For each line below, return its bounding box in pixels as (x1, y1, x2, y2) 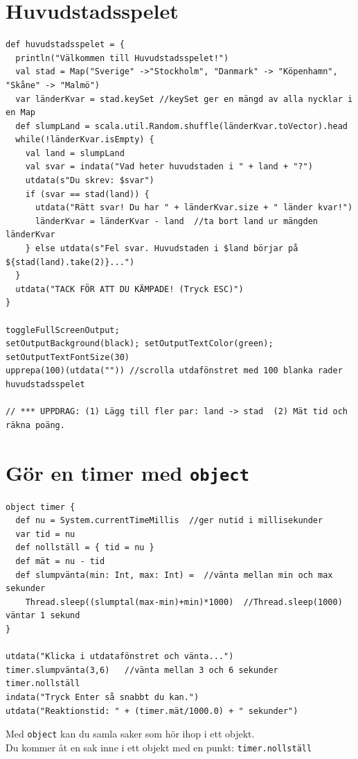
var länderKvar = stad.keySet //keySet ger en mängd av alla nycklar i (15, 94, 353, 104)
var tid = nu (15, 529, 75, 539)
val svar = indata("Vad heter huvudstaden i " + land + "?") (25, 162, 313, 172)
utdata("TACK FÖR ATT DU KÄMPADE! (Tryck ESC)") (15, 284, 244, 294)
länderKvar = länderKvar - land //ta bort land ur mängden (35, 216, 319, 226)
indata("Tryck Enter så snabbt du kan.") (6, 692, 199, 702)
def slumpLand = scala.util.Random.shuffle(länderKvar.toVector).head (15, 121, 348, 131)
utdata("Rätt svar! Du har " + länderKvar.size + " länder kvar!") (35, 203, 353, 213)
